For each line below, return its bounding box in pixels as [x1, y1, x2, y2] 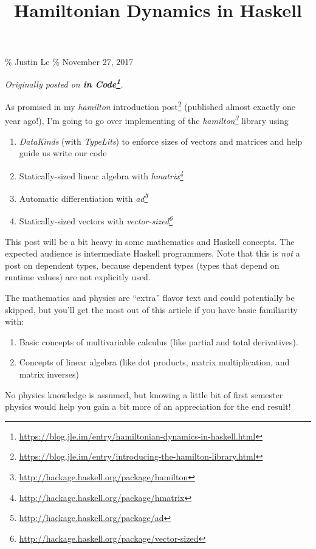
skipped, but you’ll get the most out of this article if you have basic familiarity [5, 303, 298, 316]
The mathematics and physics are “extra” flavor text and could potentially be [5, 291, 295, 304]
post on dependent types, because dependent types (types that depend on [5, 258, 280, 271]
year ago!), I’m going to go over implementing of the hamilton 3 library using [5, 112, 289, 127]
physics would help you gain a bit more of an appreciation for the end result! [5, 400, 291, 413]
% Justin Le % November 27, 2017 [5, 55, 134, 68]
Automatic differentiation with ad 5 [19, 190, 148, 204]
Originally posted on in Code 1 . [5, 75, 123, 90]
